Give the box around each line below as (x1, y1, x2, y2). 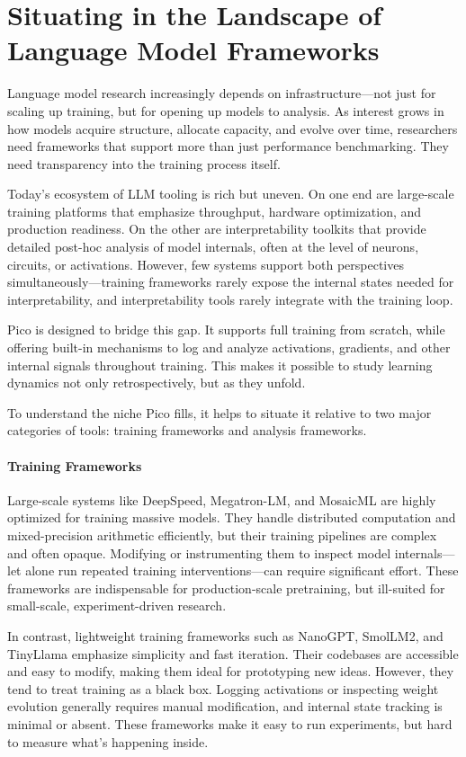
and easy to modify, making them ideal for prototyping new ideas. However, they (7, 662, 454, 681)
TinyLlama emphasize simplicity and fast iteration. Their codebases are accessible (7, 644, 459, 663)
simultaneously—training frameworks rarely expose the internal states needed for (7, 272, 454, 291)
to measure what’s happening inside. (7, 732, 209, 751)
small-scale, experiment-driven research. (7, 596, 227, 615)
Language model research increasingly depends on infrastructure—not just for (7, 84, 436, 102)
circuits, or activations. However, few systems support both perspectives (7, 254, 404, 273)
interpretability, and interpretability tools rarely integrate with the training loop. (7, 289, 453, 308)
